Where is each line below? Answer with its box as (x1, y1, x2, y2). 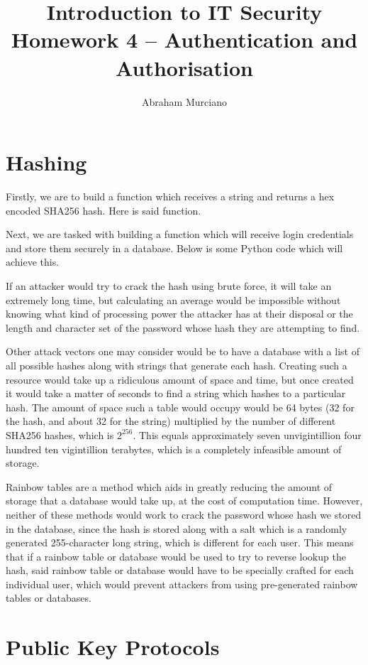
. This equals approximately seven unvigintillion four (133, 427, 362, 442)
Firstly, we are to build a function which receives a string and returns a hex (6, 189, 335, 204)
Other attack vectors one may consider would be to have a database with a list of (6, 344, 359, 359)
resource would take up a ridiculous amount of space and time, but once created (6, 372, 354, 386)
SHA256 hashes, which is (6, 427, 114, 442)
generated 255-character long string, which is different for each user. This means (6, 535, 354, 550)
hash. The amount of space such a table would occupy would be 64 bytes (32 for (6, 399, 355, 414)
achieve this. (6, 254, 60, 269)
